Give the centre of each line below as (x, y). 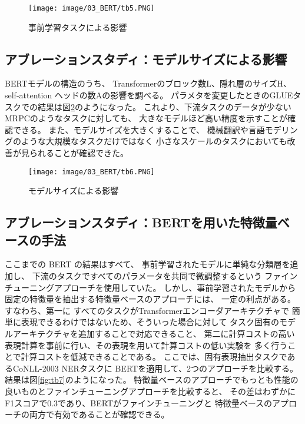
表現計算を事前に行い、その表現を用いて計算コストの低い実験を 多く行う (146, 345)
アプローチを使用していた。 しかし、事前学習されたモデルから (175, 287)
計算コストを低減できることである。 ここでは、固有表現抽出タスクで (154, 357)
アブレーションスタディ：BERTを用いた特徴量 (141, 222)
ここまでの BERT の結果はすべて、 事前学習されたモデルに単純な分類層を (147, 264)
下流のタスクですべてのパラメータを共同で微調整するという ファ (157, 276)
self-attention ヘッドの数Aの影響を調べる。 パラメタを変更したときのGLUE (149, 95)
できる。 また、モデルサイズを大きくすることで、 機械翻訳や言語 (139, 129)
